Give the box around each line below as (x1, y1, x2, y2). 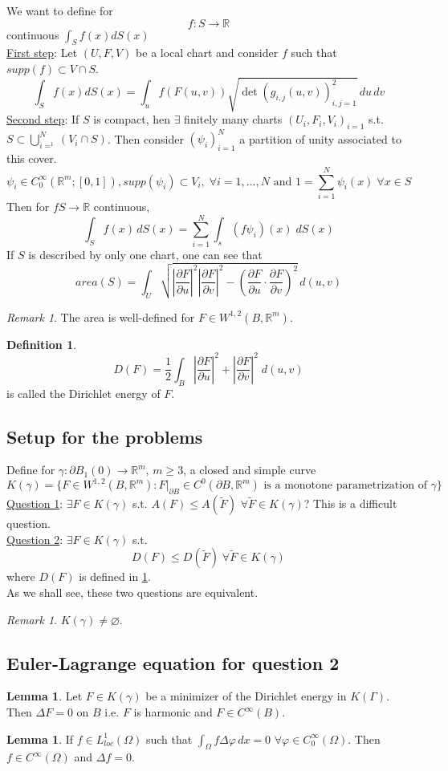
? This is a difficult (303, 495, 397, 512)
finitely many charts (184, 111, 283, 128)
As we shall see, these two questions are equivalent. (6, 584, 259, 601)
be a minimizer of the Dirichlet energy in (145, 688, 347, 704)
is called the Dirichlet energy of (6, 384, 161, 401)
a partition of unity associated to (239, 130, 401, 147)
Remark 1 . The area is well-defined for (6, 308, 195, 325)
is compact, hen (93, 111, 170, 128)
